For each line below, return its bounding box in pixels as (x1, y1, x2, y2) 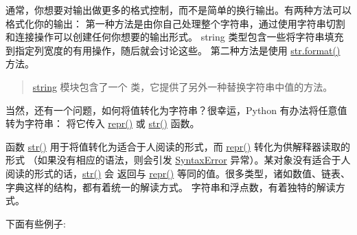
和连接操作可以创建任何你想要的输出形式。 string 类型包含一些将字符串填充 (5, 30, 344, 44)
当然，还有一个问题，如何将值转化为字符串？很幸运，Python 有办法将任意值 (5, 102, 347, 117)
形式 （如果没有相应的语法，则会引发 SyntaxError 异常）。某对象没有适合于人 (5, 153, 351, 167)
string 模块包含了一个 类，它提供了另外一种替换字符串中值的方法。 (32, 79, 333, 93)
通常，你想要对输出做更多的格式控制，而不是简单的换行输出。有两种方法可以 (5, 3, 352, 16)
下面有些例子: (5, 216, 66, 230)
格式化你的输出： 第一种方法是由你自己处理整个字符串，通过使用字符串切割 (5, 16, 345, 30)
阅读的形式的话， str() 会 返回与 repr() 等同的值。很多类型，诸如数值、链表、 (5, 166, 350, 180)
